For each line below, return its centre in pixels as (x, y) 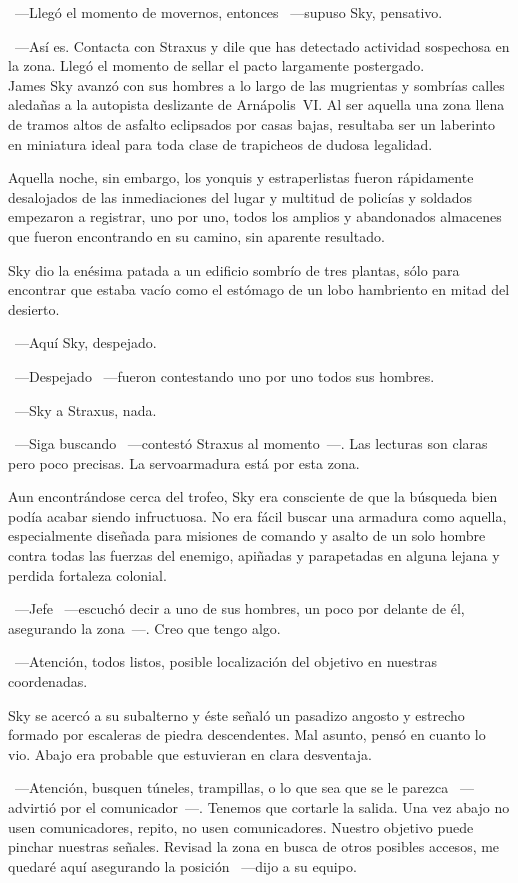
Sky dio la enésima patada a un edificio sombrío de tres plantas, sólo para (234, 269)
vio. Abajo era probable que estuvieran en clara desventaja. (190, 753)
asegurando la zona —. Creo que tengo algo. (144, 627)
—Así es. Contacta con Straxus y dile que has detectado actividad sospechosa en (262, 45)
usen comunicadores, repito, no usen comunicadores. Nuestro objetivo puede (241, 826)
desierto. (34, 308)
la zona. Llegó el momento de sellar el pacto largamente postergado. (216, 65)
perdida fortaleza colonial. (87, 574)
